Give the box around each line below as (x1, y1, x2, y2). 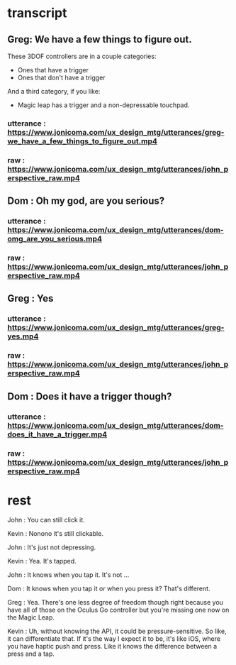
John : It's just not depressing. (7, 543, 96, 551)
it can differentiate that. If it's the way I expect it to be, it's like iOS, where (7, 634, 221, 643)
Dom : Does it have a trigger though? (7, 390, 172, 402)
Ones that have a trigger (17, 66, 89, 74)
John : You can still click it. (7, 516, 85, 524)
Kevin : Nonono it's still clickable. (7, 529, 104, 538)
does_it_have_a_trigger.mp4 (7, 429, 108, 439)
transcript (7, 5, 67, 21)
